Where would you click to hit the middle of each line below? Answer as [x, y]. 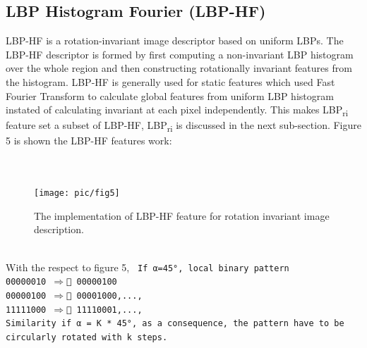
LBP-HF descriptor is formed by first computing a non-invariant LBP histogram [180, 54]
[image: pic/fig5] [77, 193]
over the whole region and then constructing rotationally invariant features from [179, 68]
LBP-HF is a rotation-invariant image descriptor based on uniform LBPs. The [175, 41]
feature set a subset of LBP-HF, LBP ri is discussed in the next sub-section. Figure [183, 126]
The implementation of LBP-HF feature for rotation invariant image [182, 215]
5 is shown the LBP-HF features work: [89, 141]
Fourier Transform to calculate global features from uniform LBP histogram [170, 95]
